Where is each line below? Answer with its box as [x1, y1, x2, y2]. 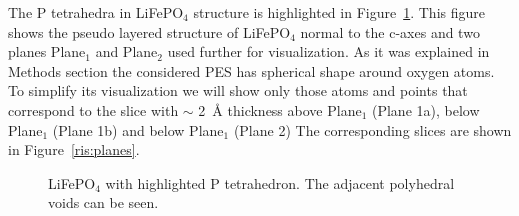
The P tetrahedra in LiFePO [8, 2, 184, 22]
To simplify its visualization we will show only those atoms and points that [8, 80, 468, 101]
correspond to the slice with [8, 99, 179, 120]
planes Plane [8, 41, 86, 62]
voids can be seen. [48, 192, 159, 213]
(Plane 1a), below [371, 99, 480, 120]
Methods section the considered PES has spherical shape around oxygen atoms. [8, 60, 495, 81]
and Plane [95, 41, 158, 62]
